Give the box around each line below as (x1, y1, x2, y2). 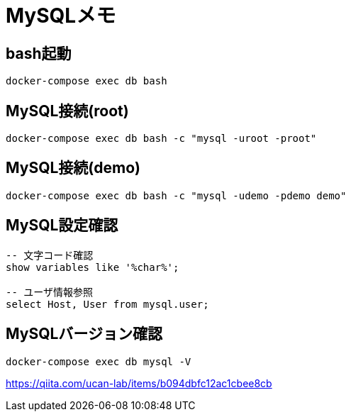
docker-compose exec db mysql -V (6, 355, 191, 367)
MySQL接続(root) (6, 101, 129, 120)
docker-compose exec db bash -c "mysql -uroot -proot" (6, 133, 317, 145)
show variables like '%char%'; (6, 261, 179, 273)
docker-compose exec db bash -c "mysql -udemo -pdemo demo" (6, 189, 347, 201)
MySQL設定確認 (6, 216, 118, 235)
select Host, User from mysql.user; (6, 298, 209, 310)
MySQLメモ (6, 4, 116, 28)
